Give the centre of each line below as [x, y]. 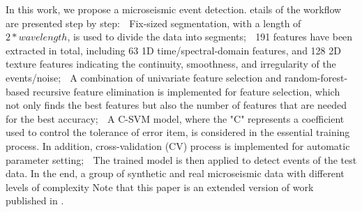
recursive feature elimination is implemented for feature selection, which [186, 91]
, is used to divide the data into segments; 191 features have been [210, 37]
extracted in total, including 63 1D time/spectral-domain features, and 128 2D [173, 50]
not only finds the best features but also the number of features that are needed [176, 105]
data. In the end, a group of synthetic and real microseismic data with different [175, 173]
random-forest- [316, 77]
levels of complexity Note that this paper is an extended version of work [160, 187]
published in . [35, 200]
